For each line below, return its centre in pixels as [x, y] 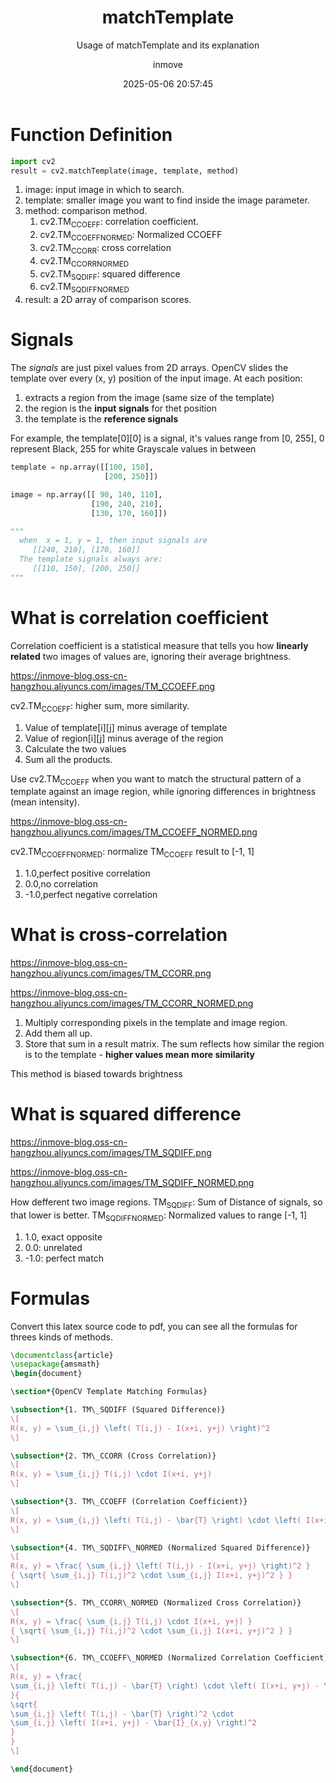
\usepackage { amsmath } [55, 1364]
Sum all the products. [68, 759]
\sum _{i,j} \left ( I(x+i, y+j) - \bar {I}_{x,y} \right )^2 [133, 1723]
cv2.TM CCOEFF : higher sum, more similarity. [100, 706]
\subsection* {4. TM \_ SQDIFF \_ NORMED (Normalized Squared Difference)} [160, 1547]
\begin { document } [46, 1374]
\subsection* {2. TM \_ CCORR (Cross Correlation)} [113, 1456]
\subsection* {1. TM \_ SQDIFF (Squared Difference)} [118, 1410]
